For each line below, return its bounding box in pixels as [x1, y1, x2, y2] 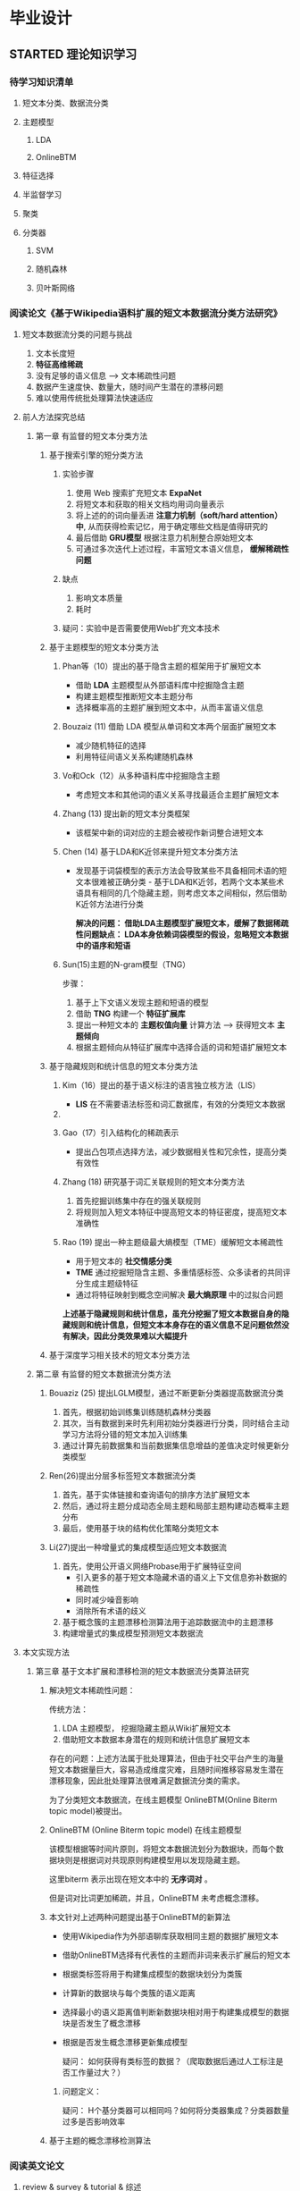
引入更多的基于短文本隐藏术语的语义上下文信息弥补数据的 [75, 1572, 287, 1583]
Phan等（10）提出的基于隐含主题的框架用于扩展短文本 [62, 661, 262, 671]
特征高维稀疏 [35, 359, 83, 370]
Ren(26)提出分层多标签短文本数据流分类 [48, 1470, 196, 1481]
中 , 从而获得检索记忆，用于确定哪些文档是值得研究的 [75, 521, 268, 532]
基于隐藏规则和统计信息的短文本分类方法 [48, 1061, 198, 1072]
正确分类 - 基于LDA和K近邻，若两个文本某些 [114, 877, 277, 888]
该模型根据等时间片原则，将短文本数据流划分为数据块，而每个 [48, 1843, 277, 1855]
